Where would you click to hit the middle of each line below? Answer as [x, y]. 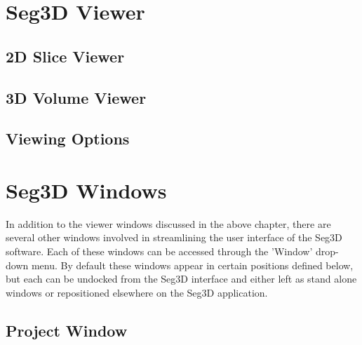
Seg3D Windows [86, 190]
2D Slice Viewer [65, 56]
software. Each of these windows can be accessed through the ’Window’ [159, 251]
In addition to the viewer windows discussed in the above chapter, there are [168, 223]
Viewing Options [68, 138]
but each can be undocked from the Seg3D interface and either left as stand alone [181, 279]
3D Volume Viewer [76, 97]
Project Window [67, 330]
